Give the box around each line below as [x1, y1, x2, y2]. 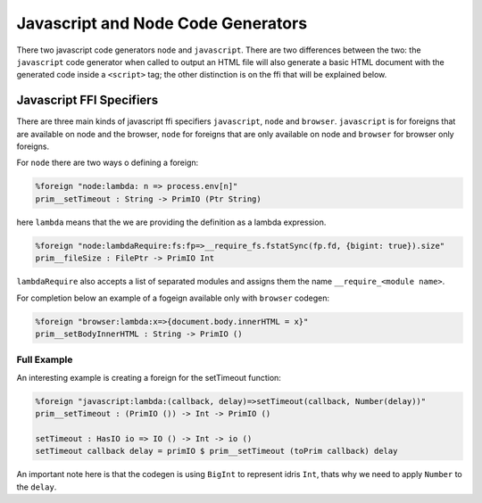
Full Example [16, 353, 73, 366]
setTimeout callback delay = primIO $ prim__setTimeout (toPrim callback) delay [35, 446, 398, 457]
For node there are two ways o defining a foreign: [16, 157, 199, 169]
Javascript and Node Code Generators [16, 13, 308, 33]
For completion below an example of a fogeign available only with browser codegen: [16, 293, 330, 303]
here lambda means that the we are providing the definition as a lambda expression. [16, 217, 327, 227]
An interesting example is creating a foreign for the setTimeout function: [16, 372, 281, 383]
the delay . [16, 482, 57, 492]
